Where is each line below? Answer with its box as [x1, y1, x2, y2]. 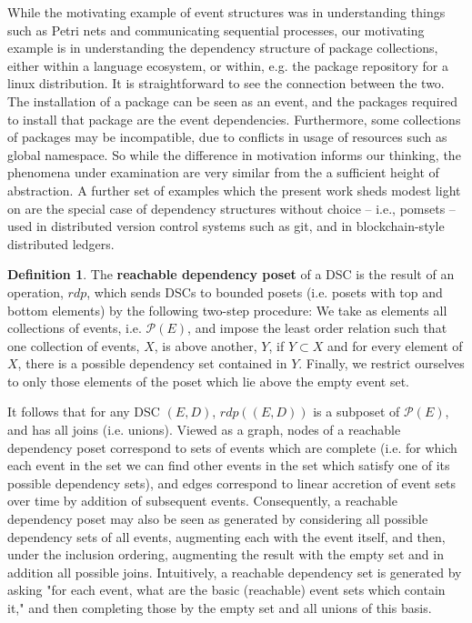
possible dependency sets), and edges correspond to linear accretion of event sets [7, 473, 457, 492]
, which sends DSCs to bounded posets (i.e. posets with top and [86, 282, 443, 301]
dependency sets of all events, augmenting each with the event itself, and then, [7, 527, 446, 546]
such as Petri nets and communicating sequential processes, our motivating [7, 20, 425, 39]
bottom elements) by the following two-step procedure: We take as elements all [7, 300, 447, 319]
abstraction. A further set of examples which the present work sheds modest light [7, 180, 461, 199]
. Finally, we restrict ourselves [298, 354, 465, 373]
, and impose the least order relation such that [187, 318, 447, 337]
